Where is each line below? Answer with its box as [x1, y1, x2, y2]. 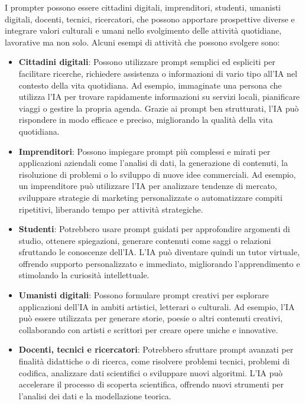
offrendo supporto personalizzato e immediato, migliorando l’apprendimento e [18, 257, 300, 269]
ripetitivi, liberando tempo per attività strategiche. [18, 203, 203, 215]
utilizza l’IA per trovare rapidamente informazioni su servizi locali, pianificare [18, 90, 300, 103]
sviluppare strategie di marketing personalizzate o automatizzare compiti [18, 191, 283, 203]
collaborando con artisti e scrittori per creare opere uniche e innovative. [18, 323, 278, 335]
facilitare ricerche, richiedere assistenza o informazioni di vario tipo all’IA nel [18, 67, 297, 79]
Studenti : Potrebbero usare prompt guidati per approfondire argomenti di [18, 223, 290, 235]
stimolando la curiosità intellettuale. [18, 269, 150, 281]
